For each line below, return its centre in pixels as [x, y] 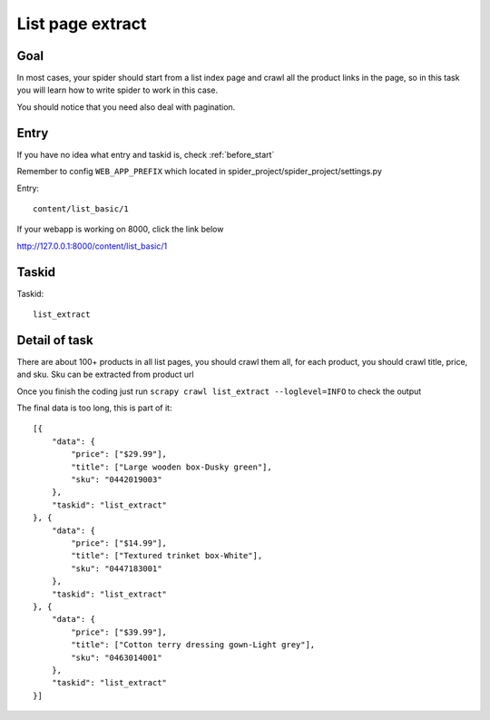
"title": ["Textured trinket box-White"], [167, 556]
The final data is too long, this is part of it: [94, 408]
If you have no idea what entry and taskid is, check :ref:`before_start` [146, 154]
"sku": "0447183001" [117, 568]
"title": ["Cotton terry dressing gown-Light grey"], [193, 645]
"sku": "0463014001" [117, 657]
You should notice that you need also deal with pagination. [126, 107]
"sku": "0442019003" [117, 480]
